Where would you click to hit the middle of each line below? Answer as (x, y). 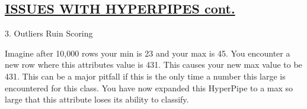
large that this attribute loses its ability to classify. (97, 99)
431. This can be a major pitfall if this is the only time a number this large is (145, 76)
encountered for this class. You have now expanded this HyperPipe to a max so (149, 87)
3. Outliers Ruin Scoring (49, 33)
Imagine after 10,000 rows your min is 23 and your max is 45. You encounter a (148, 53)
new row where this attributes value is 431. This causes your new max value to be (153, 65)
